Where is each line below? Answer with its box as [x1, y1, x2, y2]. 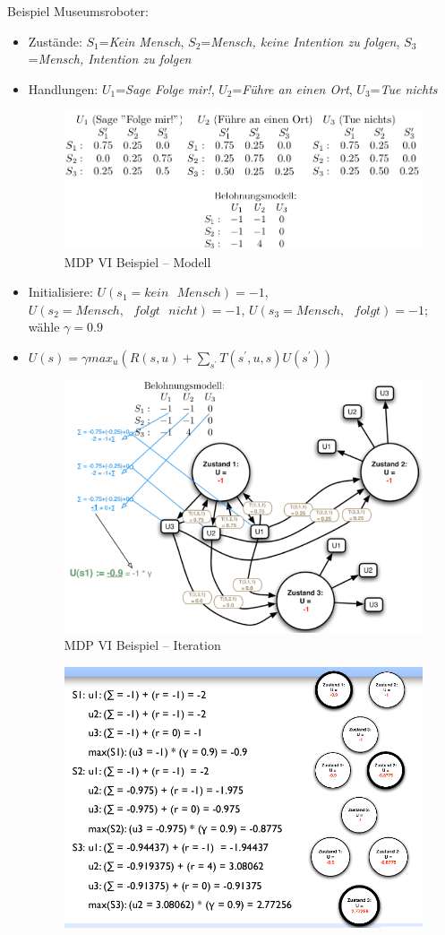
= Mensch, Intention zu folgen [28, 49, 192, 68]
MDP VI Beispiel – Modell [64, 252, 211, 271]
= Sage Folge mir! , [116, 79, 215, 98]
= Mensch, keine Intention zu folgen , [201, 31, 400, 50]
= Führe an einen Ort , [232, 79, 353, 98]
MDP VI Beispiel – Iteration [64, 636, 221, 654]
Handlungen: [28, 79, 98, 98]
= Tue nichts [370, 79, 438, 98]
